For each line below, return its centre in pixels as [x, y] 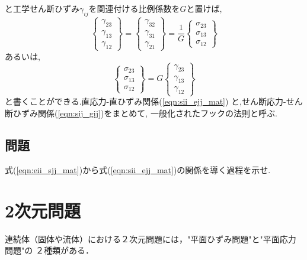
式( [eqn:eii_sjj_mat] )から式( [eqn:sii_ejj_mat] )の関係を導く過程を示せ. [138, 169]
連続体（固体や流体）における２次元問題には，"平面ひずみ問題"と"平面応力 [151, 238]
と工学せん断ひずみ [42, 8]
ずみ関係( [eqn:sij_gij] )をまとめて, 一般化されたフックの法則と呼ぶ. [149, 113]
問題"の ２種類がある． [49, 250]
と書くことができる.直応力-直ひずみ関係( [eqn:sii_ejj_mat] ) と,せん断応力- [145, 101]
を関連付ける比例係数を [134, 8]
